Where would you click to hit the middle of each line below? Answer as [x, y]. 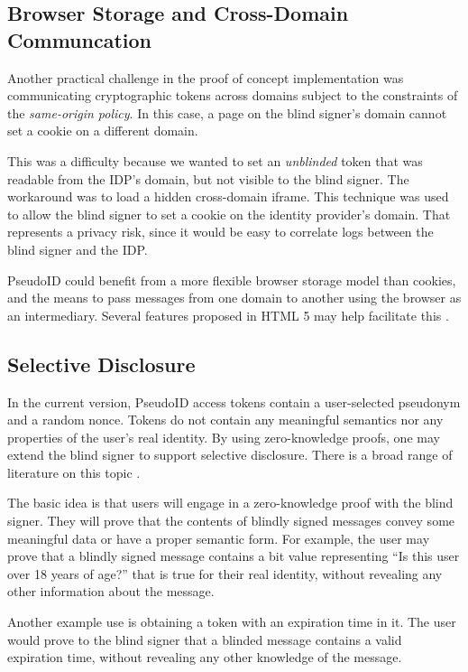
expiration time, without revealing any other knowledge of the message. [205, 657]
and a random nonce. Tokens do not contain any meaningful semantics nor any [225, 420]
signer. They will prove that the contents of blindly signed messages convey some [231, 521]
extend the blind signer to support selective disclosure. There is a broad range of [230, 455]
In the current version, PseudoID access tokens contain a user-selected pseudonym [234, 401]
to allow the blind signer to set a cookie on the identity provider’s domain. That [229, 214]
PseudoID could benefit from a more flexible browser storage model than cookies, [232, 280]
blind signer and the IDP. [78, 249]
